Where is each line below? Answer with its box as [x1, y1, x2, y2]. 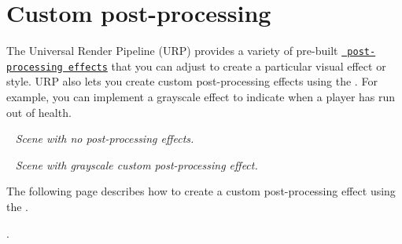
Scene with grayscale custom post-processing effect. [15, 156, 258, 173]
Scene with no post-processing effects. [15, 130, 194, 147]
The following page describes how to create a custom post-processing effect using [6, 183, 396, 199]
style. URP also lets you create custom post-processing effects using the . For [6, 73, 378, 89]
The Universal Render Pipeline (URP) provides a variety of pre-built [6, 42, 338, 59]
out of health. [6, 104, 72, 120]
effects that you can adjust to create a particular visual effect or [68, 57, 386, 74]
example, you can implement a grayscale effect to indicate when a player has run [6, 89, 396, 105]
